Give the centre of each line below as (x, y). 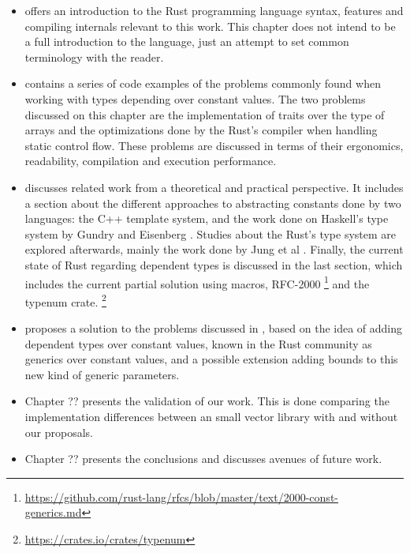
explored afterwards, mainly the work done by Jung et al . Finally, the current (214, 249)
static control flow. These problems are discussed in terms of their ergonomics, (214, 145)
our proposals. (59, 432)
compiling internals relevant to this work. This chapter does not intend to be (210, 26)
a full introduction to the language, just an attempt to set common (187, 41)
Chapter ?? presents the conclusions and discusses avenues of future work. (203, 459)
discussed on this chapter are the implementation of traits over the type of (205, 114)
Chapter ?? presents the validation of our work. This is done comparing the (207, 401)
